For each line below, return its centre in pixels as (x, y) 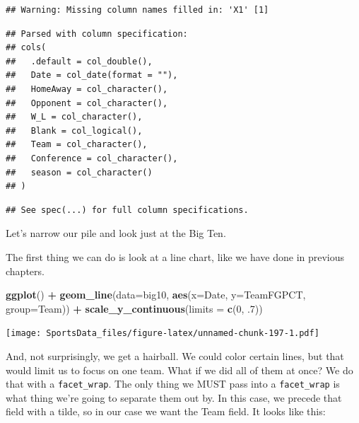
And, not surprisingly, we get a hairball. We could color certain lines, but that (175, 355)
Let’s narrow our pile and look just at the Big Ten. (116, 233)
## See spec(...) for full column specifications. (127, 210)
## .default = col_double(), (79, 61)
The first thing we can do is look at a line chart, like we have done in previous (175, 256)
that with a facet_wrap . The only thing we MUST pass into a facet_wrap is (173, 384)
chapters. (25, 271)
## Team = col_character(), (77, 145)
